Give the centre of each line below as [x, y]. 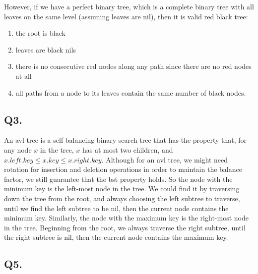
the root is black [40, 33]
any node [18, 149]
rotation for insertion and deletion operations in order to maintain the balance [123, 169]
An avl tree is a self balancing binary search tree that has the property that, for [126, 140]
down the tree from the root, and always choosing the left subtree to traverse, [122, 198]
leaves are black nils [46, 49]
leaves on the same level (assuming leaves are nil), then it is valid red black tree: [126, 16]
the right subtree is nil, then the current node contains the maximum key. [116, 237]
